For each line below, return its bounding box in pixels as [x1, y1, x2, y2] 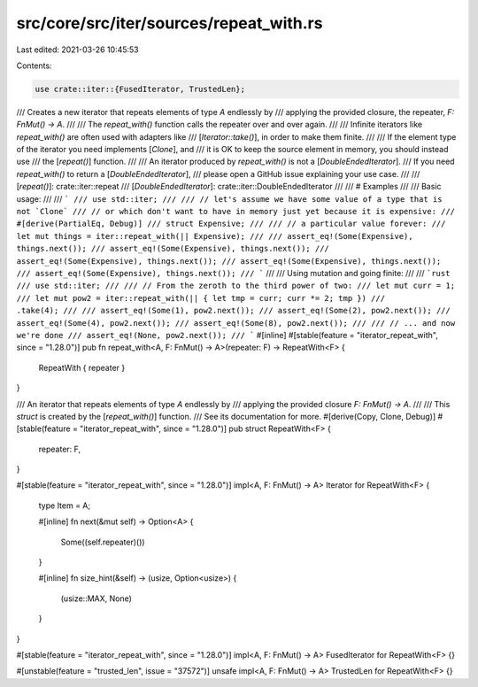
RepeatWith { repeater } [38, 362, 126, 373]
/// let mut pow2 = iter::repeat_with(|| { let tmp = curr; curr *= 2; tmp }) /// [16, 293, 385, 303]
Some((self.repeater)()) [60, 536, 145, 547]
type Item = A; [38, 500, 91, 511]
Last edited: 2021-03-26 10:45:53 [16, 44, 139, 55]
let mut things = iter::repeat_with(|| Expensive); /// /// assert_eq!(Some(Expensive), [16, 231, 413, 241]
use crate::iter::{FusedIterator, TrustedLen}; [35, 84, 245, 94]
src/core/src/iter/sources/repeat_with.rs [16, 13, 323, 33]
